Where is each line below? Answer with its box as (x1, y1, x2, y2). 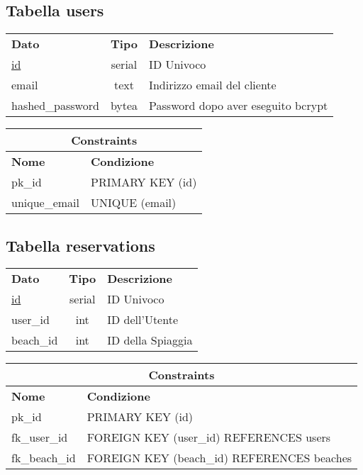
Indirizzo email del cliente (149, 77, 277, 94)
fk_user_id (11, 429, 68, 446)
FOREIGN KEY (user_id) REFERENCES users (86, 429, 331, 446)
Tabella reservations (6, 234, 155, 256)
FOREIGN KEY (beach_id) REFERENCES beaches (86, 449, 352, 466)
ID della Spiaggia (107, 332, 193, 349)
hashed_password (11, 97, 99, 114)
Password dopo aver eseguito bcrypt (149, 97, 328, 114)
